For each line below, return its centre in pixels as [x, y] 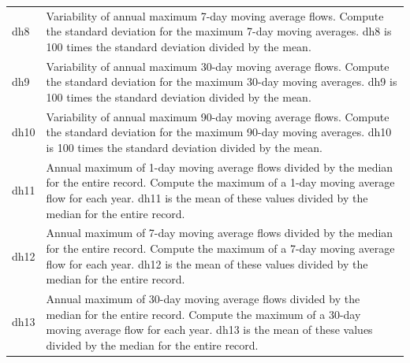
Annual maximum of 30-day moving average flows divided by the [203, 299]
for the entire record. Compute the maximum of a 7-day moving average [220, 248]
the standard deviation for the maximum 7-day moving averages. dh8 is [219, 31]
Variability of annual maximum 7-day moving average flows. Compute [215, 15]
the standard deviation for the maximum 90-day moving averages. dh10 [219, 132]
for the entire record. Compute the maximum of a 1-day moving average [220, 182]
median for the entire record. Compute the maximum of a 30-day [203, 314]
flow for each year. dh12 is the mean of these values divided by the [207, 263]
